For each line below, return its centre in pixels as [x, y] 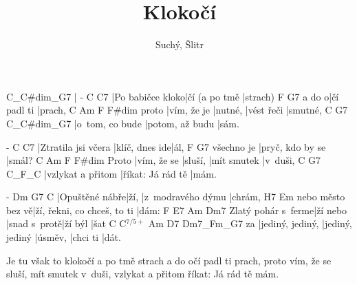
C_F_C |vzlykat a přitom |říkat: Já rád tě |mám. [111, 173]
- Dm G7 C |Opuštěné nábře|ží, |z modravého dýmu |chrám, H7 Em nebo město [176, 197]
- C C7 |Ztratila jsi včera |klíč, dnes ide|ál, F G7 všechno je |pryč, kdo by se [166, 146]
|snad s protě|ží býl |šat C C [66, 223]
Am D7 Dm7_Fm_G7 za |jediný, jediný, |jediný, [250, 223]
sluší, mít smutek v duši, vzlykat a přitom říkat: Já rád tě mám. [143, 274]
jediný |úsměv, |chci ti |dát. [64, 237]
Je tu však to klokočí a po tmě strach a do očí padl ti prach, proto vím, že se [169, 260]
